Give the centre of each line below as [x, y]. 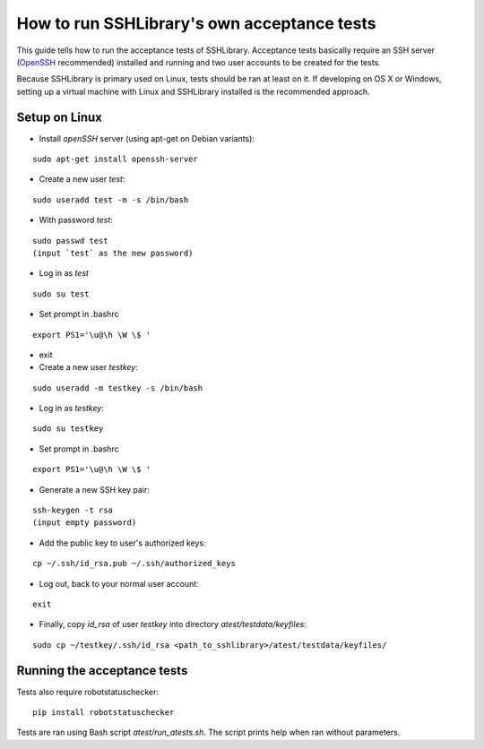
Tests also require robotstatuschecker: [88, 692]
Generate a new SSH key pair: [94, 489]
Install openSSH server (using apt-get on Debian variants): [147, 138]
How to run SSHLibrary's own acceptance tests [196, 23]
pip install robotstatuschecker [104, 713]
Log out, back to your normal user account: [119, 583]
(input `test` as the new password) [113, 253]
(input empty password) [85, 523]
